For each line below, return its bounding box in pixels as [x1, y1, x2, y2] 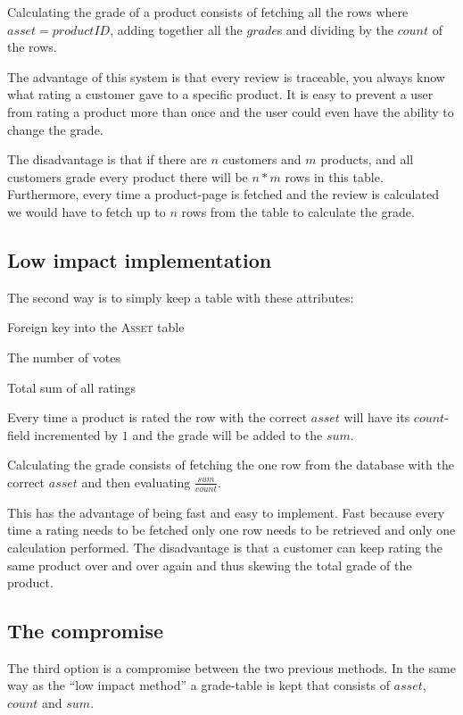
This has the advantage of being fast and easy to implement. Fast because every [7, 503, 445, 521]
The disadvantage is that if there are [7, 150, 207, 169]
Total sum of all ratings [7, 378, 136, 396]
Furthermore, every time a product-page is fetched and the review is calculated [7, 185, 439, 204]
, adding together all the [110, 20, 243, 38]
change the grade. [7, 120, 103, 138]
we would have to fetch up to [7, 202, 166, 220]
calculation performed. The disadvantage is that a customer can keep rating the [7, 537, 443, 556]
